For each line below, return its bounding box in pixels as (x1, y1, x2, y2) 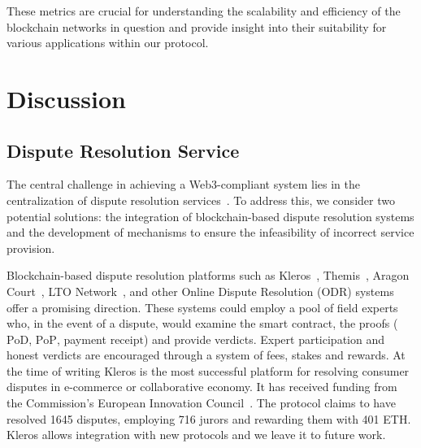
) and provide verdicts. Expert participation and (143, 330, 384, 347)
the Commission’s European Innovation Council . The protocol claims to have (7, 394, 396, 411)
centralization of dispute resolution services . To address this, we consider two (7, 191, 395, 208)
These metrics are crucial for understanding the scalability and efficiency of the (7, 2, 401, 19)
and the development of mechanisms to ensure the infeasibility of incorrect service (7, 224, 414, 241)
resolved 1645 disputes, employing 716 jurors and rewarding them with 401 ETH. (7, 410, 411, 427)
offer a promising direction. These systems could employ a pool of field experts (7, 298, 398, 315)
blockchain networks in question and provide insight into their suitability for (7, 18, 387, 35)
